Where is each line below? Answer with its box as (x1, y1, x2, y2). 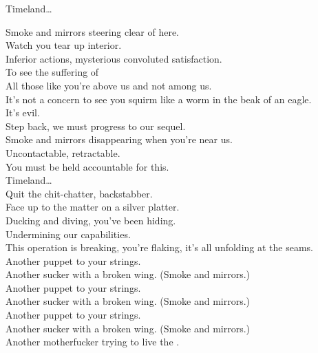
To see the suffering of (6, 65, 99, 79)
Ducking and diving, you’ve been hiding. (6, 213, 176, 227)
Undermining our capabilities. (6, 226, 131, 241)
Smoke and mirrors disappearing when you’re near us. (6, 132, 233, 147)
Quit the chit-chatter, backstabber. (6, 186, 153, 200)
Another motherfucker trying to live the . (6, 334, 180, 349)
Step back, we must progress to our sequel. (6, 118, 186, 133)
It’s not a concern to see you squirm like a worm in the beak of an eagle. (6, 92, 312, 106)
